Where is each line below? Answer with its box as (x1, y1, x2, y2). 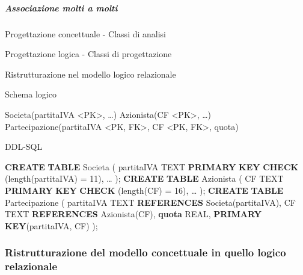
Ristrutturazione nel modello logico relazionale (5, 67, 176, 80)
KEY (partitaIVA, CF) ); (5, 219, 98, 232)
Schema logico (5, 88, 57, 100)
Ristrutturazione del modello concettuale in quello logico (5, 245, 286, 260)
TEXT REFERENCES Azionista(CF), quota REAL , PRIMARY (5, 208, 262, 220)
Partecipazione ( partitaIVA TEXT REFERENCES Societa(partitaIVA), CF (5, 196, 296, 208)
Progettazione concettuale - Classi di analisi (5, 27, 167, 40)
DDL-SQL (5, 140, 43, 153)
